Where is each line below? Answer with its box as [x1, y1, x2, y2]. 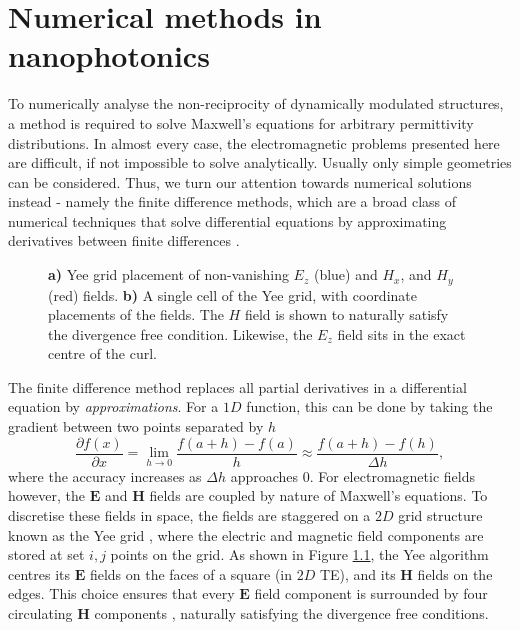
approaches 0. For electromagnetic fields [230, 465, 475, 486]
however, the [8, 485, 86, 506]
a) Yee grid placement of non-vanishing [48, 264, 289, 285]
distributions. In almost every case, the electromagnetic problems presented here [8, 132, 500, 153]
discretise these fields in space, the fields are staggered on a [8, 504, 371, 525]
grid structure [398, 504, 483, 525]
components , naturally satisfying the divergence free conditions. [94, 602, 489, 623]
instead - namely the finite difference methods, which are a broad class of [8, 191, 456, 212]
